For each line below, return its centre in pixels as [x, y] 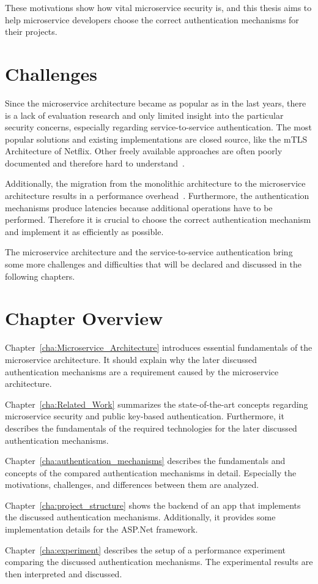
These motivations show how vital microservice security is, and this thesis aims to [158, 7]
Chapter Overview [84, 318]
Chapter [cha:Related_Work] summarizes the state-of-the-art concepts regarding [157, 404]
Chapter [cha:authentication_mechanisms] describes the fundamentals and [145, 461]
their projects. [31, 32]
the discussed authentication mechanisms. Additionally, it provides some [140, 517]
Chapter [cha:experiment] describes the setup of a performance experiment [145, 549]
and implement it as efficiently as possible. [84, 231]
